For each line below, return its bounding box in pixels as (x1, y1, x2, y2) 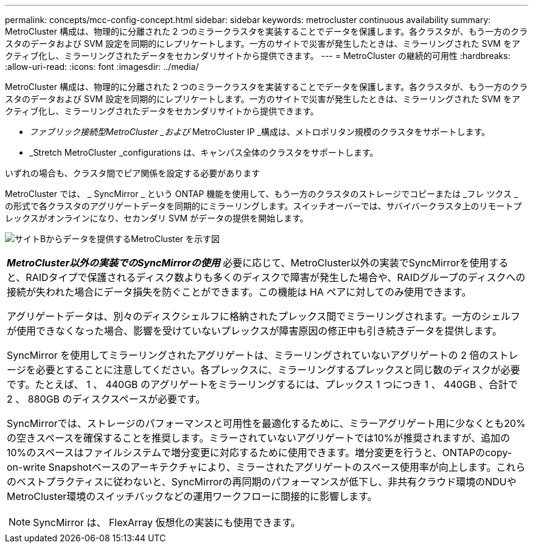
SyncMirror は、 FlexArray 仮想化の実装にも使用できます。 (33, 516, 301, 529)
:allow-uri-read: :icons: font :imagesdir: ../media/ (5, 61, 199, 72)
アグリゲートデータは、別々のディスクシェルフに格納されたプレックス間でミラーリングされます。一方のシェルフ (7, 310, 521, 322)
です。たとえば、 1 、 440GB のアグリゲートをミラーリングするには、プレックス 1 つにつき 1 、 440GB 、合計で (7, 378, 518, 390)
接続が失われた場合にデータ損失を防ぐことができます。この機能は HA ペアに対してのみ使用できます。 (7, 286, 472, 298)
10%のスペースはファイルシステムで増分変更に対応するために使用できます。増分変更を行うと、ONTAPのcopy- (7, 446, 512, 459)
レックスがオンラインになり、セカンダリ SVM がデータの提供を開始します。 (5, 213, 308, 223)
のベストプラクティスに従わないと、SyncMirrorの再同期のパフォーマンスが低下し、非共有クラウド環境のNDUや (7, 476, 517, 488)
